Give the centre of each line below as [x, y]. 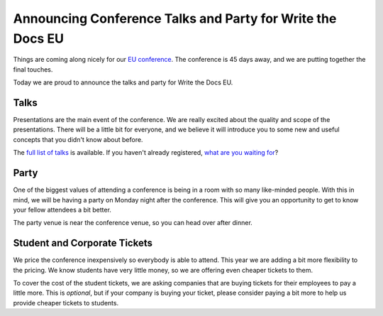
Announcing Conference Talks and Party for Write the [175, 18]
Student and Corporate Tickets [83, 243]
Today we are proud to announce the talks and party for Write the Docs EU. [123, 82]
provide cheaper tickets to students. [66, 303]
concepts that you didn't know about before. [78, 139]
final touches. [33, 69]
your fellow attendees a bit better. [62, 209]
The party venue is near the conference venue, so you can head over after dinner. [133, 223]
